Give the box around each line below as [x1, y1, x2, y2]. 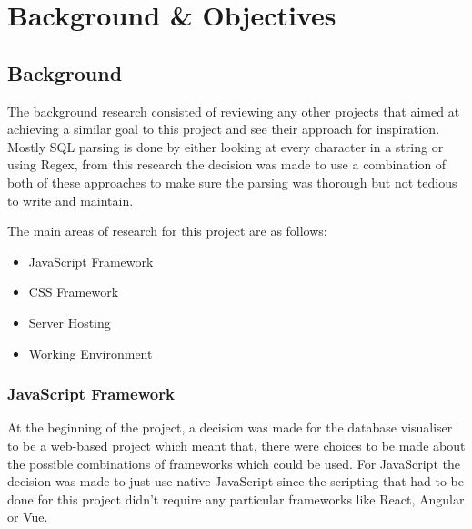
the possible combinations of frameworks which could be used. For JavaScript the [7, 453, 460, 473]
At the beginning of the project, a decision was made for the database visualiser [7, 418, 453, 437]
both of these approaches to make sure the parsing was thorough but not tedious [7, 172, 457, 191]
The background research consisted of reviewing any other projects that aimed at [7, 101, 460, 120]
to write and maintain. [7, 190, 134, 209]
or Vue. [7, 507, 48, 526]
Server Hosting [28, 312, 111, 331]
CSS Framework [28, 282, 119, 301]
